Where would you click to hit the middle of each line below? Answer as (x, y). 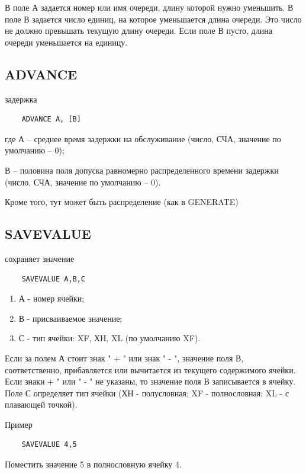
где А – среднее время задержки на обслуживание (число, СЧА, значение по (143, 138)
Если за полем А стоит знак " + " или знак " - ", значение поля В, (124, 358)
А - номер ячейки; (51, 298)
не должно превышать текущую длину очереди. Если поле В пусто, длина (138, 31)
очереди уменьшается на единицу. (66, 42)
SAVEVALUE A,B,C (54, 279)
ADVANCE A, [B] (51, 119)
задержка (21, 99)
